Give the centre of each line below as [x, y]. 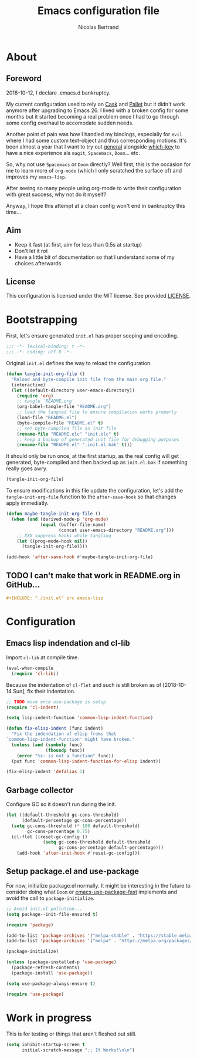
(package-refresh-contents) [46, 967]
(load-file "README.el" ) [47, 418]
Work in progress [49, 1018]
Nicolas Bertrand [98, 27]
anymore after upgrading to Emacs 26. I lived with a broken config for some [97, 110]
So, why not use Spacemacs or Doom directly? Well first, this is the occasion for [98, 164]
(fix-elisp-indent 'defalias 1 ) [45, 772]
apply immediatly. [27, 503]
